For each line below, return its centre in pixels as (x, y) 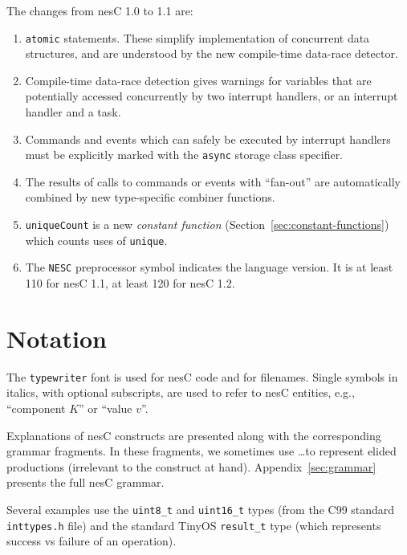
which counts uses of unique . (96, 240)
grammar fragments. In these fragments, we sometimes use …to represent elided (201, 451)
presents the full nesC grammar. (85, 482)
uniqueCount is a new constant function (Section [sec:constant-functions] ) (207, 224)
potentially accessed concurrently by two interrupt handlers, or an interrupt (212, 96)
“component (36, 408)
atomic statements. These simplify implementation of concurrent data (197, 37)
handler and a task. (73, 112)
